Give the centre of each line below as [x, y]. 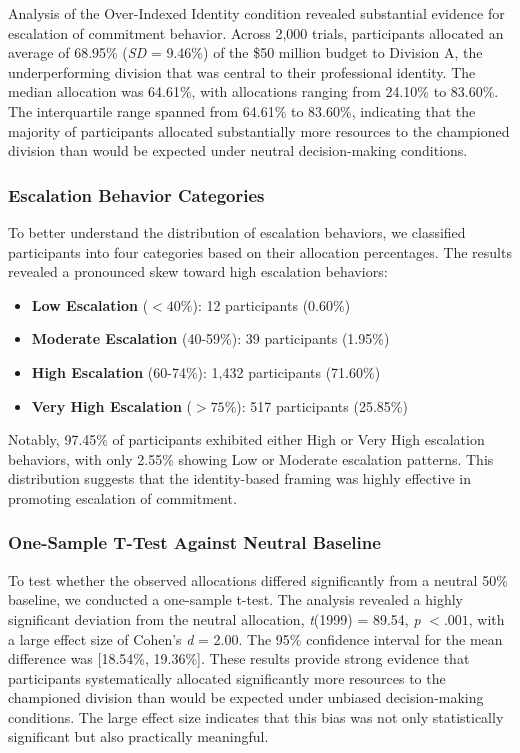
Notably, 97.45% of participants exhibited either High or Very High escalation [246, 439]
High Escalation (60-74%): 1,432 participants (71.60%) [206, 371]
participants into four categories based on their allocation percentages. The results [260, 251]
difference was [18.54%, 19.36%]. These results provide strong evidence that [239, 658]
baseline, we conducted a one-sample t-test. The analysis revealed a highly [235, 599]
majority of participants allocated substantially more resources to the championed [259, 130]
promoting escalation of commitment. [122, 497]
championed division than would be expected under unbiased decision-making [246, 697]
